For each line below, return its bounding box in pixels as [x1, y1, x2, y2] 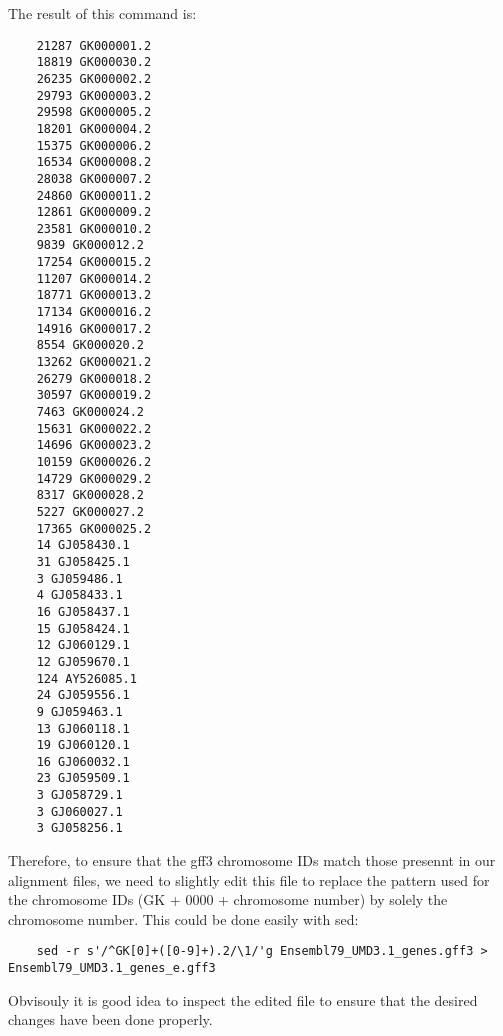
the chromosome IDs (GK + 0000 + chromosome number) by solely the [8, 889, 448, 910]
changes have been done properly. [8, 1009, 213, 1030]
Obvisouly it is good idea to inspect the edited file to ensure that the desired [8, 989, 478, 1010]
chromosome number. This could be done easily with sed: [8, 908, 359, 929]
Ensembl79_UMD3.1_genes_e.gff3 [8, 961, 216, 976]
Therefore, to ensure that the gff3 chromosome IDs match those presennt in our [8, 850, 496, 871]
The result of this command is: [8, 3, 197, 23]
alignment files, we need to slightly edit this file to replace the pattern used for [8, 869, 490, 890]
